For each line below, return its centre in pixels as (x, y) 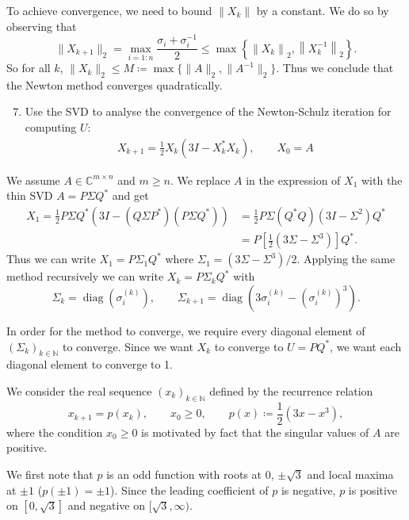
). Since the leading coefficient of (189, 489)
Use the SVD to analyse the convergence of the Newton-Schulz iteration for (208, 111)
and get (130, 195)
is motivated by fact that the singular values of (255, 432)
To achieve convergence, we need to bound (109, 10)
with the (382, 180)
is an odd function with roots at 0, (190, 474)
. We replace (200, 180)
